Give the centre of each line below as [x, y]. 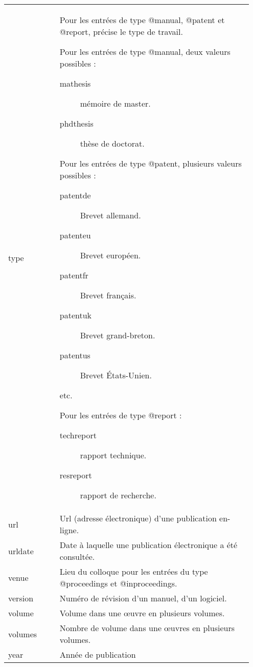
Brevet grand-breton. [118, 335]
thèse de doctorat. [112, 143]
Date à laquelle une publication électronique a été [148, 545]
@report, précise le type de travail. [121, 32]
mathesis [75, 83]
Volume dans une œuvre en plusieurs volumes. [142, 613]
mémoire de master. [115, 103]
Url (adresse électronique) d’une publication [138, 518]
